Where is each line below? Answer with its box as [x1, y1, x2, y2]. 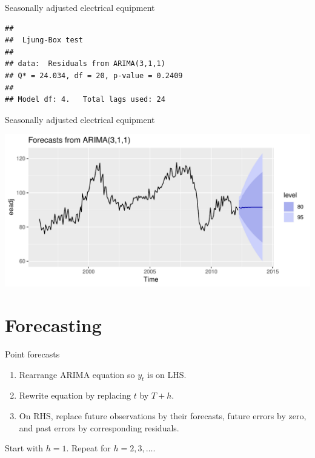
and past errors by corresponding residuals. [19, 421, 179, 434]
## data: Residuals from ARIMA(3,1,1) [5, 59, 165, 68]
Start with [5, 442, 44, 454]
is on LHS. [147, 368, 187, 380]
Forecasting [5, 313, 102, 337]
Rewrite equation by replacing [19, 389, 131, 402]
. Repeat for [66, 442, 111, 454]
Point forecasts [5, 348, 60, 360]
